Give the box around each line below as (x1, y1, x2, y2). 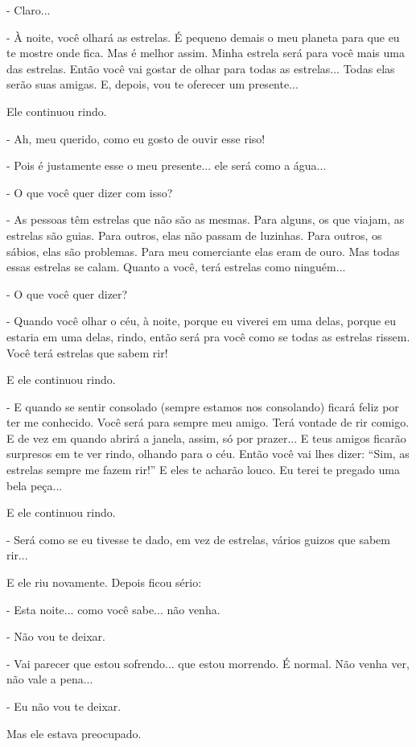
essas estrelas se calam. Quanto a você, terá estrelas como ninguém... (6, 258, 346, 275)
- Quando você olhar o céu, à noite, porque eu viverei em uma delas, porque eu (6, 312, 396, 329)
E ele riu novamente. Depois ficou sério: (6, 574, 202, 591)
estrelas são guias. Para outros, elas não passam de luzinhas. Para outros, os (6, 226, 382, 243)
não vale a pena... (6, 671, 93, 687)
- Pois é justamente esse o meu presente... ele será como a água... (6, 157, 327, 174)
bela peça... (6, 477, 63, 493)
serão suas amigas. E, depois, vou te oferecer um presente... (6, 76, 299, 93)
